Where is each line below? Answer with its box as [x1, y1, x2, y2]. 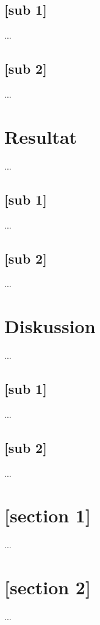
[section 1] [4, 503, 91, 528]
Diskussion [4, 313, 96, 339]
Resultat [4, 124, 77, 149]
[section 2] [4, 575, 91, 600]
